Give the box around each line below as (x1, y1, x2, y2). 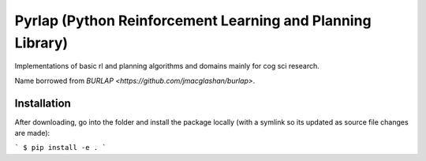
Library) (14, 34, 69, 51)
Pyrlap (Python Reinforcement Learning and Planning (14, 12, 372, 29)
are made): (14, 129, 50, 138)
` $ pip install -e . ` (14, 143, 106, 152)
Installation (14, 96, 71, 110)
